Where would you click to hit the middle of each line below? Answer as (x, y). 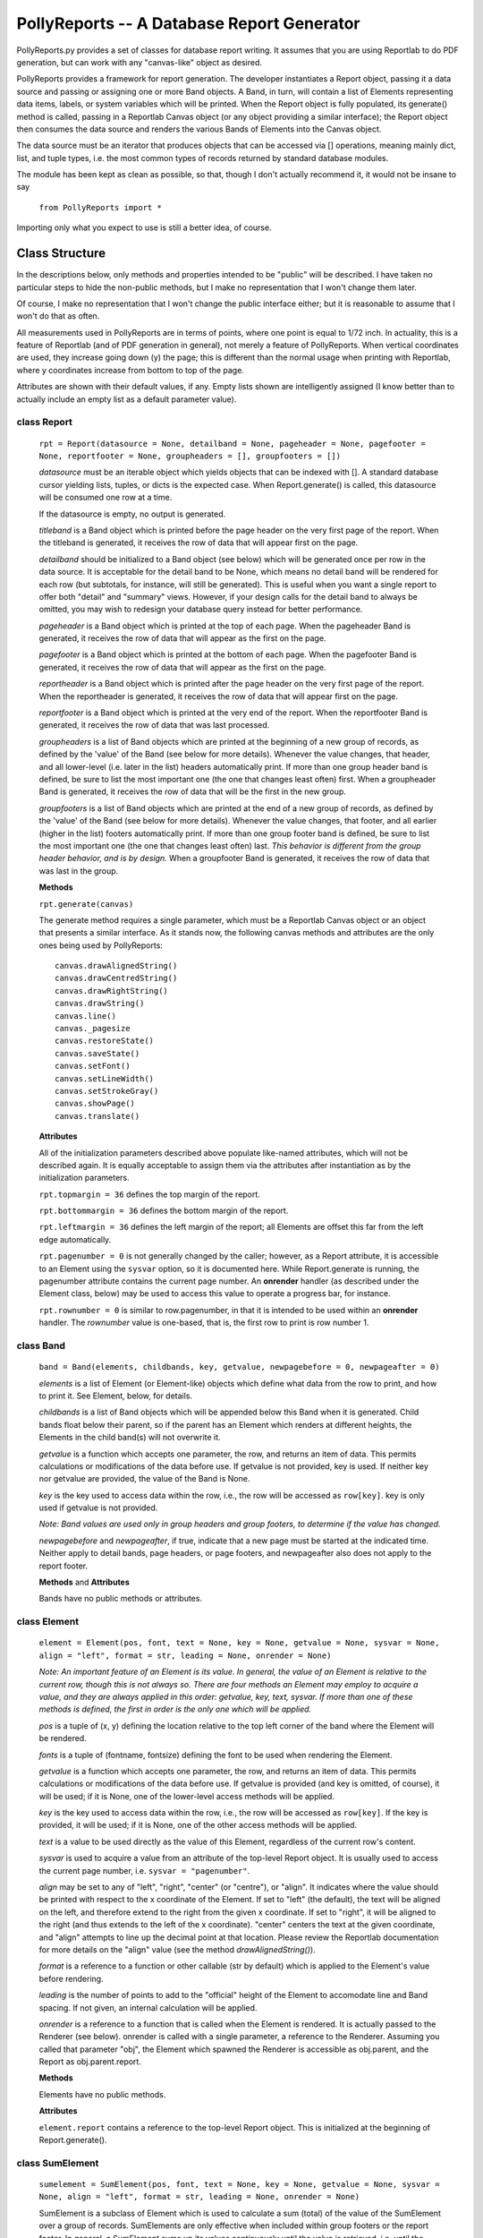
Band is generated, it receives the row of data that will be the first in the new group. (192, 791)
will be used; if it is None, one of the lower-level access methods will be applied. (187, 1796)
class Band (41, 1345)
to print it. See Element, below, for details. (115, 1396)
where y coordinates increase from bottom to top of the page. (131, 370)
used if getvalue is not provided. (98, 1508)
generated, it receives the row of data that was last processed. (154, 725)
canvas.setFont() (93, 1066)
